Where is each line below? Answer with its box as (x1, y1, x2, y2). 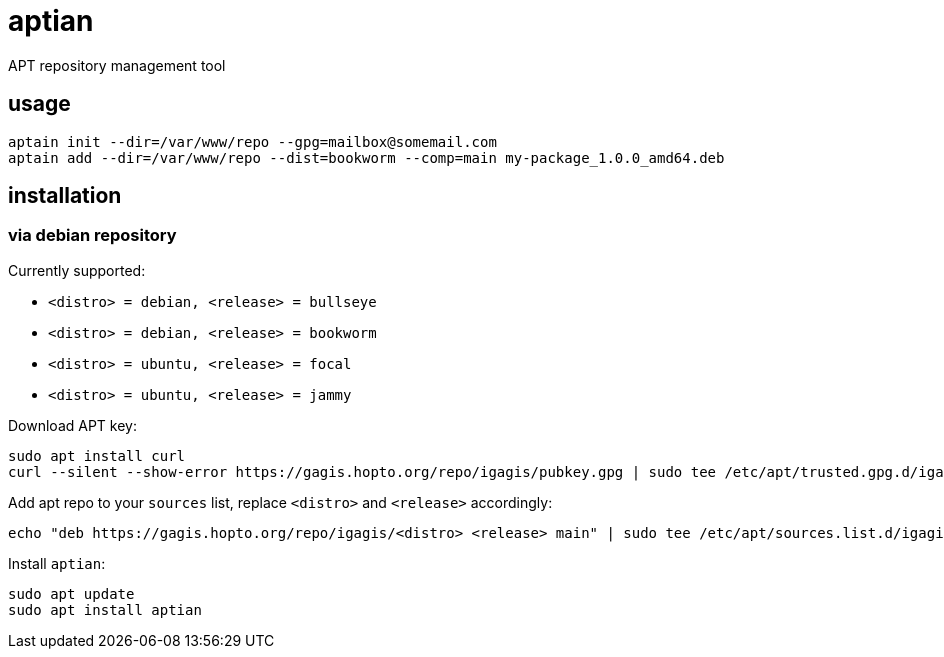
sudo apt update (8, 585, 135, 602)
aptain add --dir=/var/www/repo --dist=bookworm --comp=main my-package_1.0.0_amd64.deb (8, 149, 725, 166)
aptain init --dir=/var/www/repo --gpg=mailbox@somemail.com (8, 133, 497, 150)
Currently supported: (8, 261, 146, 279)
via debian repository (8, 225, 177, 246)
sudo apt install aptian (8, 601, 202, 618)
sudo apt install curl (8, 447, 186, 464)
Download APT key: (8, 416, 138, 434)
